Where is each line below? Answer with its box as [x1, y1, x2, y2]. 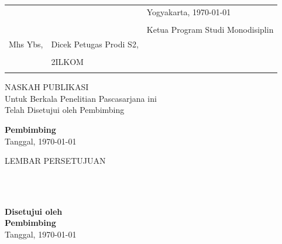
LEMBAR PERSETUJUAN [5, 154, 106, 167]
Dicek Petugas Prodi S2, [51, 37, 139, 50]
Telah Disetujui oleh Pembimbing [5, 104, 125, 116]
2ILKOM [51, 55, 84, 67]
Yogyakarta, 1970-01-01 [146, 5, 231, 18]
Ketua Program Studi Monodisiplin [146, 23, 274, 35]
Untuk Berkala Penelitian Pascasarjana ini [5, 92, 157, 104]
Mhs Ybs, [9, 37, 43, 50]
